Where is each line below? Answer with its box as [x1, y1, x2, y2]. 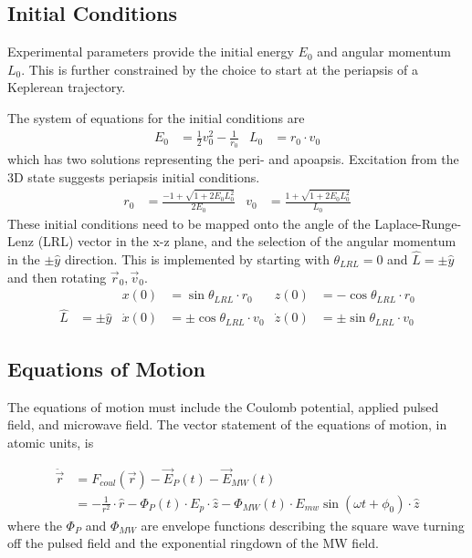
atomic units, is [7, 432, 94, 451]
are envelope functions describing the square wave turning [141, 515, 465, 534]
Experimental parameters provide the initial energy [7, 42, 294, 61]
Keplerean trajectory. [7, 77, 126, 97]
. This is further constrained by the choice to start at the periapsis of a [21, 59, 418, 78]
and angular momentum [317, 42, 451, 61]
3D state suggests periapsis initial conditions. [7, 167, 260, 186]
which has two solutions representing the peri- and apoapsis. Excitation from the [7, 150, 459, 169]
